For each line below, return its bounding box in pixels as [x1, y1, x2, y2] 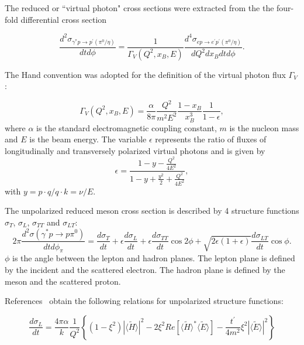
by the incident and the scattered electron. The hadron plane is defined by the [5, 263, 285, 275]
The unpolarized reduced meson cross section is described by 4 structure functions [5, 204, 299, 217]
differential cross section [20, 13, 107, 25]
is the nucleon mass [229, 121, 299, 134]
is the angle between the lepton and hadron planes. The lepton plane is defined [12, 252, 295, 264]
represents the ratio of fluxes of [155, 133, 267, 145]
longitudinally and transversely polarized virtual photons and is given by [5, 144, 265, 156]
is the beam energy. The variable [29, 133, 147, 145]
